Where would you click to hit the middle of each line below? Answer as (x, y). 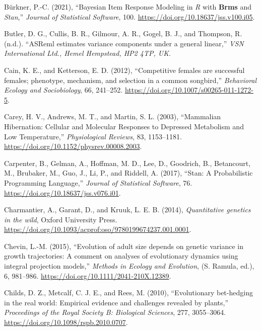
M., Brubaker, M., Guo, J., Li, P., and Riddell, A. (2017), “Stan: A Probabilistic (128, 173)
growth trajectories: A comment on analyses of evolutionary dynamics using (121, 256)
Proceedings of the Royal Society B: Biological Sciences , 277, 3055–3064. (115, 312)
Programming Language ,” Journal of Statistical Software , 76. (98, 182)
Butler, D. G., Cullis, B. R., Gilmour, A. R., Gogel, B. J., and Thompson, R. (123, 33)
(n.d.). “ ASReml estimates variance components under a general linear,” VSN (124, 43)
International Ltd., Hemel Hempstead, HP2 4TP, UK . (87, 53)
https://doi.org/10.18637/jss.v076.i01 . (62, 192)
